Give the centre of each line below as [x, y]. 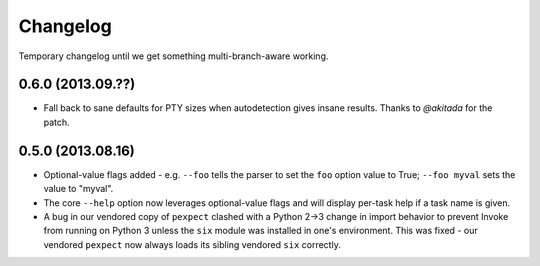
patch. [56, 122]
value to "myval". [78, 189]
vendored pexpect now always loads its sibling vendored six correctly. [192, 244]
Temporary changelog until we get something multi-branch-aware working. [173, 56]
